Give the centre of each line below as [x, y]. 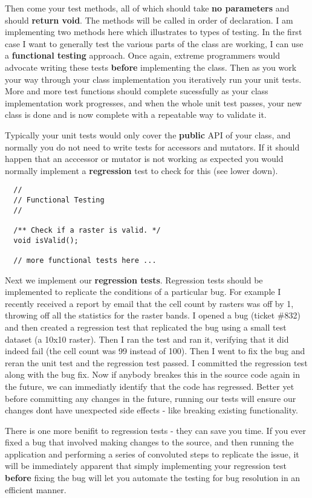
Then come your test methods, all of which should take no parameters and [147, 8]
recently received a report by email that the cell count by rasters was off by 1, [149, 303]
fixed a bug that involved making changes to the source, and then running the [149, 442]
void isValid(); [46, 240]
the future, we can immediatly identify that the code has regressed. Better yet [150, 386]
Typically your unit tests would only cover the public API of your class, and [148, 134]
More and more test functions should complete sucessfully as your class [137, 91]
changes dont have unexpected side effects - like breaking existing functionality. [151, 410]
